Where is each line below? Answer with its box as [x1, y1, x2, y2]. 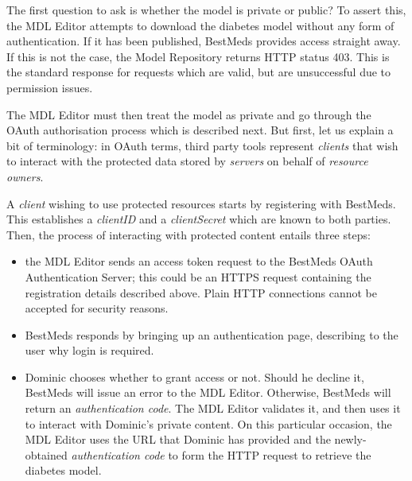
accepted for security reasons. [25, 300, 169, 316]
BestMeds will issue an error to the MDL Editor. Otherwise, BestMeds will [25, 384, 391, 401]
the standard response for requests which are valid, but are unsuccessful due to [6, 64, 391, 80]
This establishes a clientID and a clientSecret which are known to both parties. [6, 211, 391, 227]
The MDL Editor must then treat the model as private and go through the [6, 106, 371, 122]
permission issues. [6, 79, 93, 95]
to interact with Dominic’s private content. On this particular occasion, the [25, 415, 392, 432]
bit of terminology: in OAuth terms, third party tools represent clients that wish [6, 137, 398, 153]
